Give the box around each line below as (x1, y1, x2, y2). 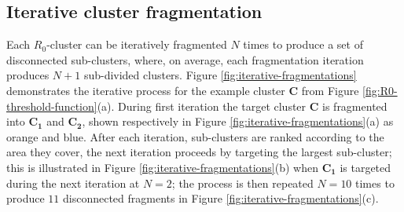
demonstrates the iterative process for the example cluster (6, 82, 285, 98)
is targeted (340, 159, 391, 175)
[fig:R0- (362, 82, 398, 98)
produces (6, 67, 50, 83)
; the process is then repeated (171, 174, 314, 191)
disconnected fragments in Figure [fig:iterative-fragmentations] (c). (62, 190, 379, 207)
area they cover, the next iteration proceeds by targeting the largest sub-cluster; (6, 144, 392, 160)
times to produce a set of (243, 36, 363, 53)
